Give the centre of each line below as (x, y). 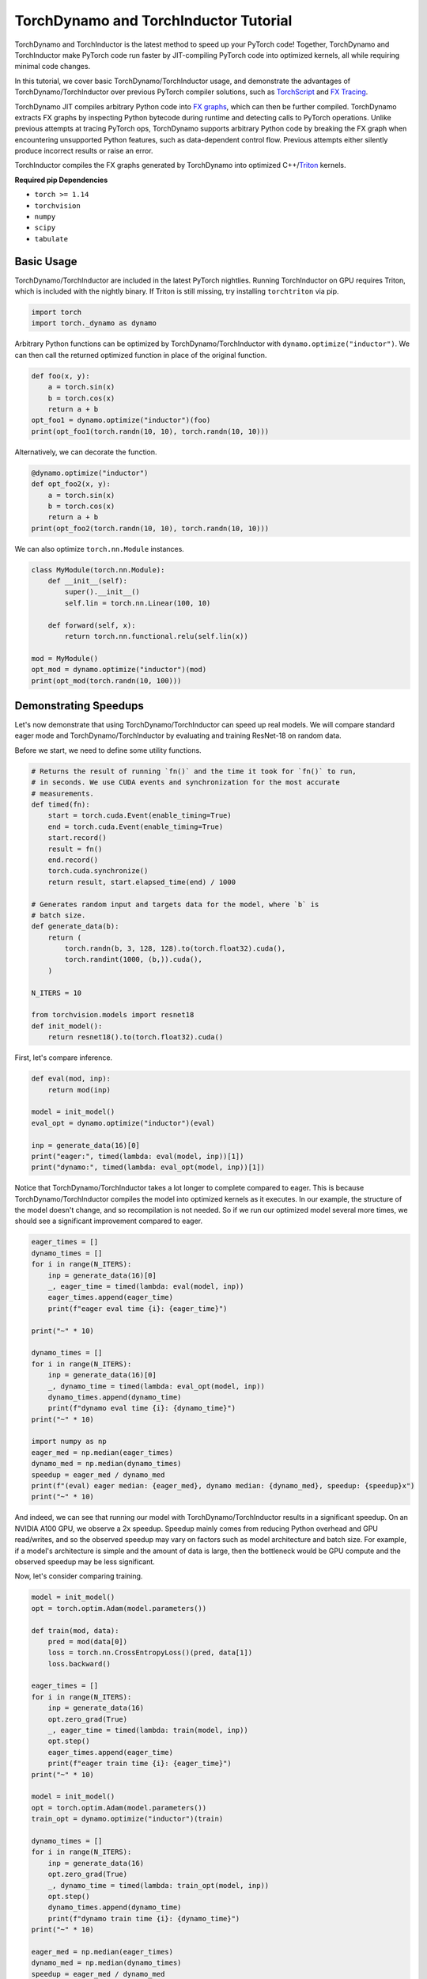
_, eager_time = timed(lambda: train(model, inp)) (148, 1730)
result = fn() (75, 849)
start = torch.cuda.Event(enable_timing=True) (140, 816)
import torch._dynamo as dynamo (94, 323)
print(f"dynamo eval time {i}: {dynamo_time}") (142, 1408)
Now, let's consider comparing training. (79, 1576)
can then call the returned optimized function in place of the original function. (141, 355)
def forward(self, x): (92, 625)
